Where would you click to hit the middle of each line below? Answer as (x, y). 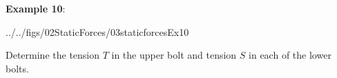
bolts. (17, 68)
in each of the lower (290, 55)
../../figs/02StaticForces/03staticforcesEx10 (97, 31)
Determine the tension (53, 55)
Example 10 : (36, 8)
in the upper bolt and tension (174, 55)
